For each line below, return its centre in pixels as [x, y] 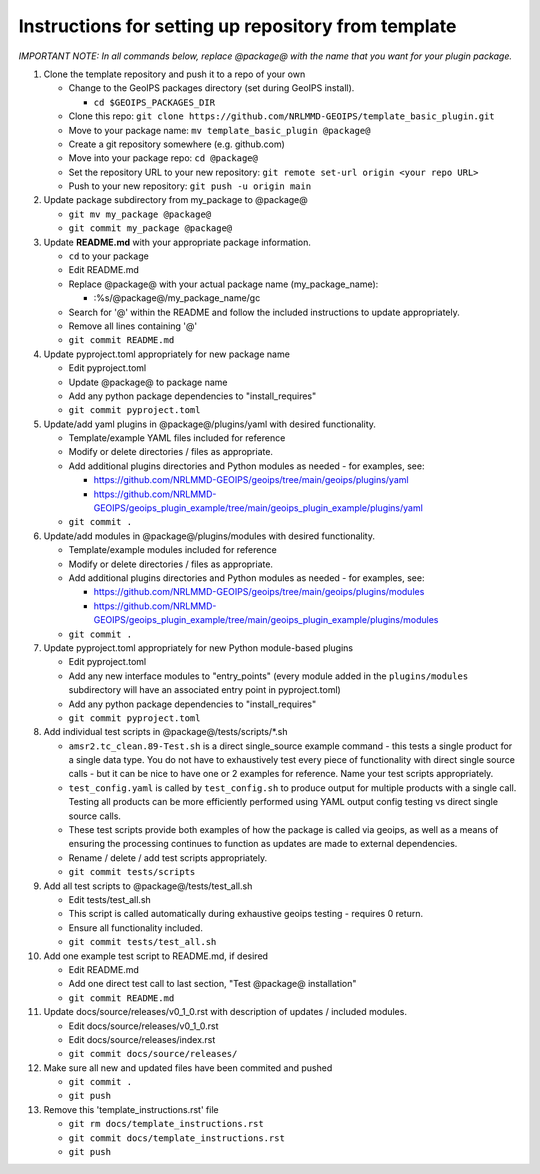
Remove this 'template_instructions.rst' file [131, 1109]
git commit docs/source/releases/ [153, 1054]
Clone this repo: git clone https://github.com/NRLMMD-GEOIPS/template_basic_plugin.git [281, 116]
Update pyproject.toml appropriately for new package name [166, 354]
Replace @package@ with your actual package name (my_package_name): [223, 284]
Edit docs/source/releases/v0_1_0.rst [143, 1026]
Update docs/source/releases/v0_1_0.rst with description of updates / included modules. [225, 1012]
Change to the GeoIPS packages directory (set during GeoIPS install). [211, 88]
